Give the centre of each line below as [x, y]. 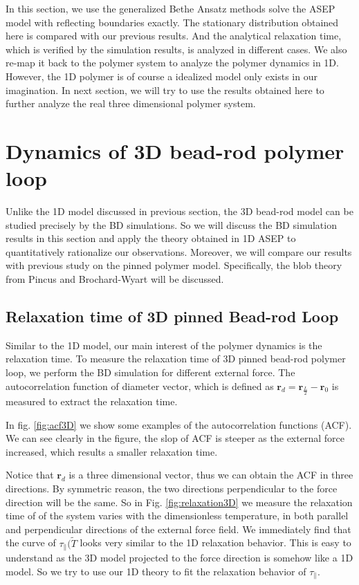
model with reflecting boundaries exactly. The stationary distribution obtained [172, 22]
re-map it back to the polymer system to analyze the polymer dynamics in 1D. [172, 63]
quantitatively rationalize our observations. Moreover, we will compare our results [179, 251]
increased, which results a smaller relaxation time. [112, 451]
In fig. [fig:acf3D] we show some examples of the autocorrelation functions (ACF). [179, 424]
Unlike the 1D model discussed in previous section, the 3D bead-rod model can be [179, 211]
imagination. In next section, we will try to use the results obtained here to [165, 90]
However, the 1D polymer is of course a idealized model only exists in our [162, 76]
